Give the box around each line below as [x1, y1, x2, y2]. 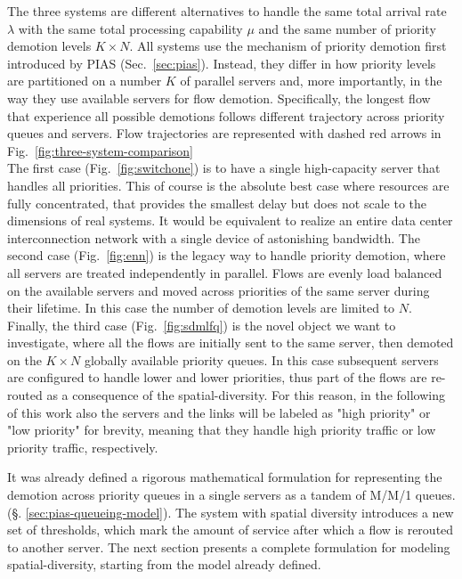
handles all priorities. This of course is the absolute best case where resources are [7, 175, 450, 194]
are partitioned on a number [7, 71, 162, 90]
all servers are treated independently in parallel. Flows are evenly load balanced [7, 263, 442, 281]
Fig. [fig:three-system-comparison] [7, 141, 193, 159]
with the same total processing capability [18, 19, 243, 37]
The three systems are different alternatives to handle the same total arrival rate [7, 2, 447, 20]
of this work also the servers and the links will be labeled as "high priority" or [7, 403, 431, 421]
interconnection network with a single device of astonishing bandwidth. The [7, 228, 420, 247]
